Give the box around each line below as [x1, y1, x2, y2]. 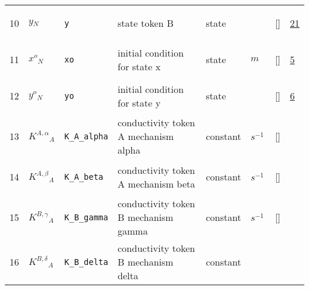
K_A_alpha [64, 131, 108, 141]
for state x [118, 59, 161, 73]
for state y [118, 95, 161, 110]
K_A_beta [64, 171, 103, 182]
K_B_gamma [64, 212, 108, 222]
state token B [118, 16, 174, 30]
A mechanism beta [118, 176, 196, 191]
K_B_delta [64, 257, 108, 267]
